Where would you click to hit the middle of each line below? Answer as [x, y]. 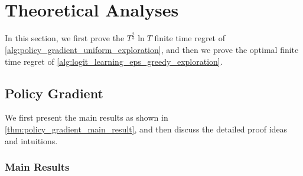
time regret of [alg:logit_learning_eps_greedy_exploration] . [114, 61]
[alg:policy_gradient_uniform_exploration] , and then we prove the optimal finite [152, 50]
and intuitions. [31, 140]
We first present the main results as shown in [87, 117]
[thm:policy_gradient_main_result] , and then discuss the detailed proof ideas [146, 129]
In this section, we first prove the [65, 38]
